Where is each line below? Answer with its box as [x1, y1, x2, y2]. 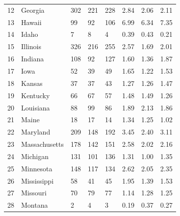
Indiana [21, 54, 44, 64]
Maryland [21, 127, 51, 137]
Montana [21, 200, 48, 210]
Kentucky [21, 90, 50, 100]
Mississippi [21, 175, 54, 186]
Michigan [21, 151, 49, 161]
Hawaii [21, 17, 42, 27]
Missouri [21, 188, 47, 198]
